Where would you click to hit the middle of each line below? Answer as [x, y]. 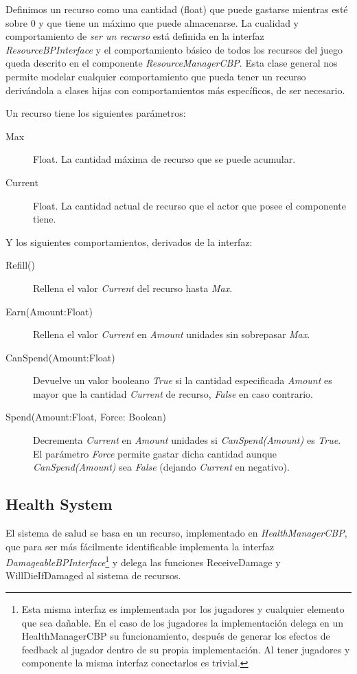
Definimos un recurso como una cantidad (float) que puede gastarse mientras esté [177, 9]
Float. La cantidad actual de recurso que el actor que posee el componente [190, 205]
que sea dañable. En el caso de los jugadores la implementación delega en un [183, 622]
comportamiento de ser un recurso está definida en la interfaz [135, 36]
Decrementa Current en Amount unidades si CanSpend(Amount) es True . [187, 440]
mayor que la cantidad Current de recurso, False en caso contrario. [173, 393]
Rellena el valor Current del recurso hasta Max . [133, 288]
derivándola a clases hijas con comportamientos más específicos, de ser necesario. [175, 90]
